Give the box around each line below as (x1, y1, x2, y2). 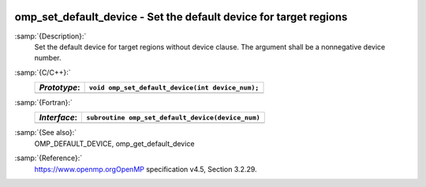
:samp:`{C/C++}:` (14, 68, 71, 77)
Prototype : (39, 82, 80, 93)
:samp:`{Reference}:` (14, 153, 83, 163)
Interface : (39, 112, 78, 123)
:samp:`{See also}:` (14, 128, 77, 137)
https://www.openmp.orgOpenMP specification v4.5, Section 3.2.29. (34, 164, 257, 174)
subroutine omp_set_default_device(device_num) (86, 113, 260, 122)
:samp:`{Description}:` (14, 31, 87, 41)
